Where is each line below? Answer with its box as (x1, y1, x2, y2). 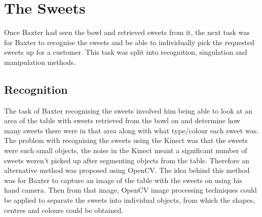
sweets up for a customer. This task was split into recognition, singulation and (4, 47, 247, 57)
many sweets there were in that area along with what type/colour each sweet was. (4, 125, 259, 135)
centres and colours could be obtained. (4, 204, 124, 215)
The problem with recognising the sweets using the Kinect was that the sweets (4, 135, 248, 146)
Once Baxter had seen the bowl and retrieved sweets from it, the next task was (4, 27, 250, 38)
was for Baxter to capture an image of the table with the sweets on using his (4, 174, 242, 185)
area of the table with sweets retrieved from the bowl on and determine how (4, 115, 241, 126)
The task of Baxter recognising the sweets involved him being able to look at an (4, 105, 253, 116)
